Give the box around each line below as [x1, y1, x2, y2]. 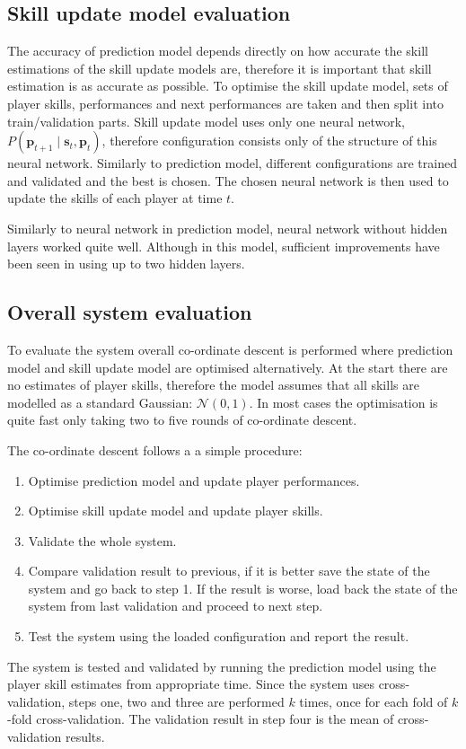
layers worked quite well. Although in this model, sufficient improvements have [7, 236, 440, 255]
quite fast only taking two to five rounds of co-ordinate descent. [7, 410, 357, 429]
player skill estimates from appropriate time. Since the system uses [7, 674, 374, 693]
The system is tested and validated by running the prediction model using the [7, 656, 436, 675]
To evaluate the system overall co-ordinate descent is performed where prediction [7, 339, 453, 358]
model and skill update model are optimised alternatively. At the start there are [7, 357, 448, 376]
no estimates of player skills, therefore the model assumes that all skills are [7, 375, 419, 394]
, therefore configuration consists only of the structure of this [101, 131, 437, 150]
